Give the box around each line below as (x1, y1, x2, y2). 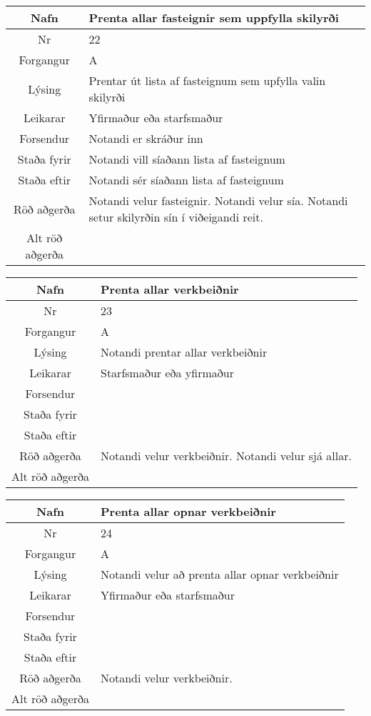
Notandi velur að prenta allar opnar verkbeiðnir (100, 566, 339, 582)
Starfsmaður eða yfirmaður (100, 364, 234, 381)
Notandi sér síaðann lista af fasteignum (88, 171, 284, 188)
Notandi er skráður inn (88, 130, 203, 146)
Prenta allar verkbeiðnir (100, 281, 239, 297)
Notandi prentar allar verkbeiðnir (100, 344, 268, 360)
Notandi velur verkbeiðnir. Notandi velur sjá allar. (100, 447, 352, 464)
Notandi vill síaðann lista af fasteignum (88, 151, 285, 167)
